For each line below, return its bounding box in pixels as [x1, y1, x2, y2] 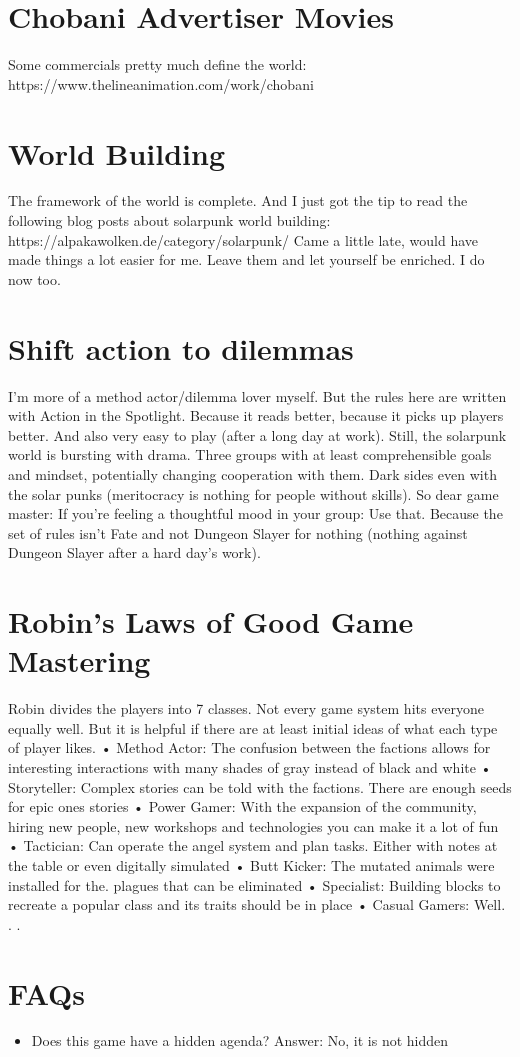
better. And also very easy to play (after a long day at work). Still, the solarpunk [8, 424, 507, 445]
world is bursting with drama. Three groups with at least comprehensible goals [8, 444, 492, 465]
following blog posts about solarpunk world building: [8, 210, 331, 231]
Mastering [8, 640, 151, 681]
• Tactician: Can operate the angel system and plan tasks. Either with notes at [8, 835, 498, 856]
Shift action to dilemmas [8, 327, 354, 368]
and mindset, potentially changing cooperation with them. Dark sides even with [8, 463, 497, 484]
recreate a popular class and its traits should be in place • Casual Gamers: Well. [8, 894, 506, 915]
